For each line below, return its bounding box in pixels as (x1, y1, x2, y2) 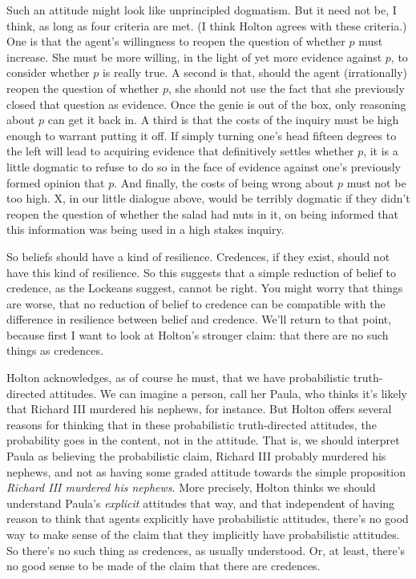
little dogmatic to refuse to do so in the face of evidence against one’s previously (6, 158, 401, 175)
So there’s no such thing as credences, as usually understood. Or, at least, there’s (6, 541, 406, 558)
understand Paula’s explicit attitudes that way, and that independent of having (6, 494, 395, 511)
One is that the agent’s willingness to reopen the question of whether (6, 33, 345, 50)
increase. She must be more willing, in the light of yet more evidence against (6, 48, 382, 65)
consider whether (6, 64, 90, 81)
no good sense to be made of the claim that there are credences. (6, 557, 321, 574)
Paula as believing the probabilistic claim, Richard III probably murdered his (6, 448, 386, 464)
